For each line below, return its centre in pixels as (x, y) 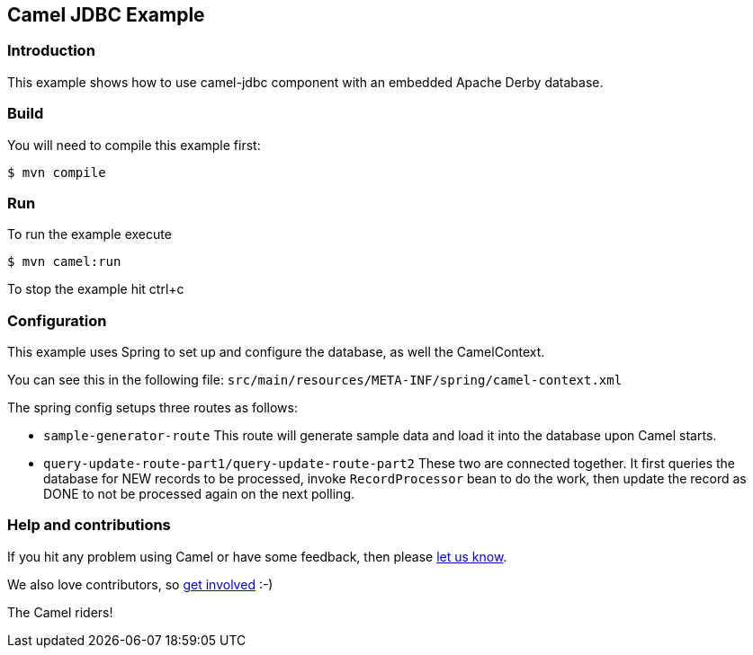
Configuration (57, 320)
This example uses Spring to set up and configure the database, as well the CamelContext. (276, 352)
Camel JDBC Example (106, 15)
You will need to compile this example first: (134, 145)
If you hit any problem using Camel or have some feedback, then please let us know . (257, 556)
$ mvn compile (57, 172)
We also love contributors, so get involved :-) (140, 584)
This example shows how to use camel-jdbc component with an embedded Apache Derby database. (305, 82)
